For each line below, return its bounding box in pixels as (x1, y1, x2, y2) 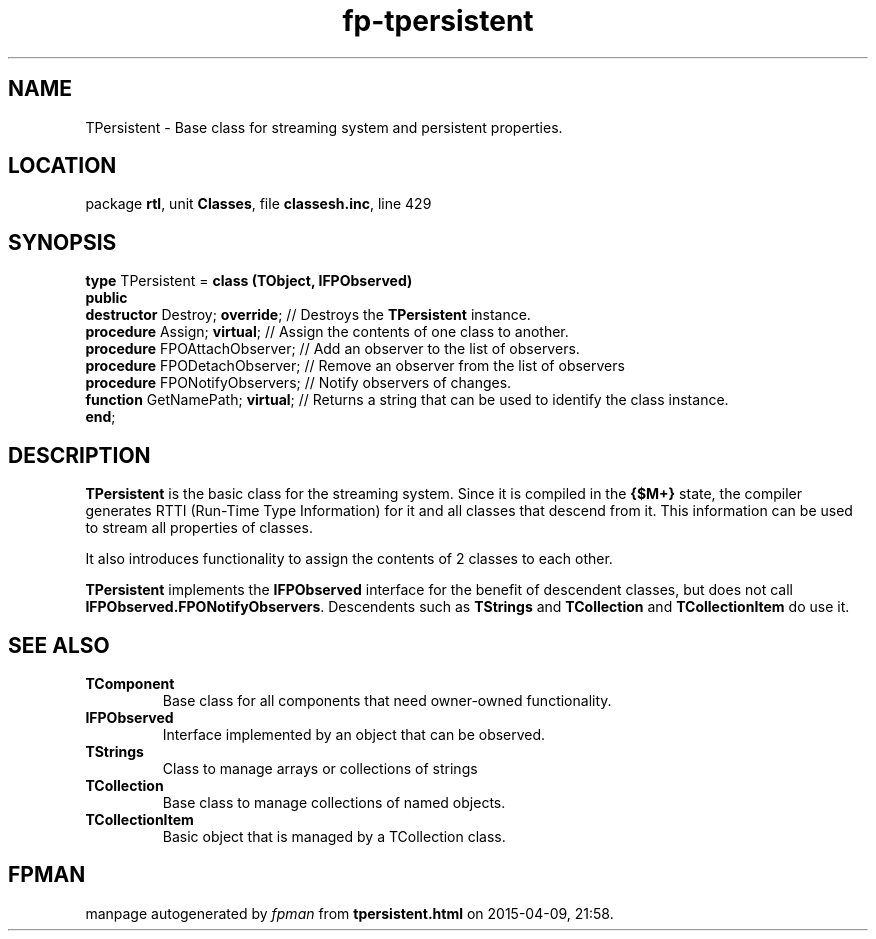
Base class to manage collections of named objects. (162, 793, 506, 811)
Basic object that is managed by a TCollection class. (162, 827, 506, 845)
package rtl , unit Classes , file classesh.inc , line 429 (85, 195, 432, 213)
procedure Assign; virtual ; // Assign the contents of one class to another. (85, 323, 569, 341)
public (85, 289, 128, 307)
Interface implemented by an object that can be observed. (162, 725, 546, 743)
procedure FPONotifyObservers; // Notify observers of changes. (85, 374, 512, 392)
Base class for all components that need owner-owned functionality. (162, 691, 612, 709)
